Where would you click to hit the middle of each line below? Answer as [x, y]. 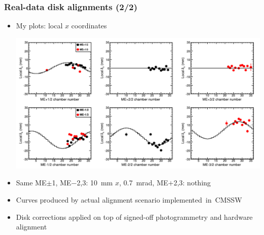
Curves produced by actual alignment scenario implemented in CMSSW [129, 199]
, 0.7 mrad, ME [144, 183]
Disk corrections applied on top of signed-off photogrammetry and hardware [134, 217]
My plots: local [39, 26]
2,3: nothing [192, 183]
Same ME [31, 183]
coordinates [89, 26]
